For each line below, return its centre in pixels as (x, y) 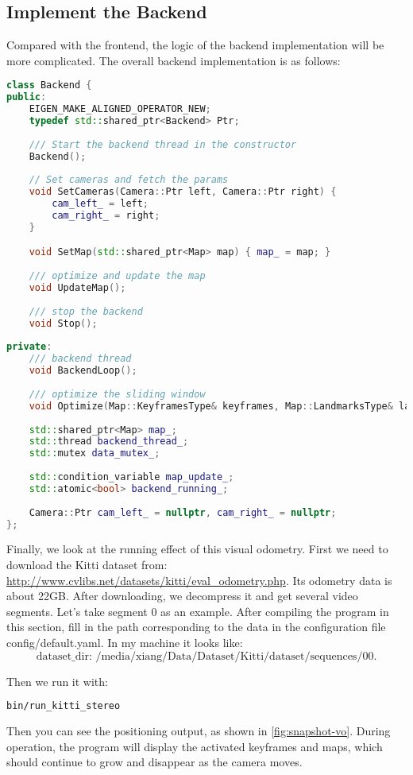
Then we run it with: (57, 681)
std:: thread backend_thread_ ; (109, 442)
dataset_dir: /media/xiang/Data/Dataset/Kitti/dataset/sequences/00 (205, 656)
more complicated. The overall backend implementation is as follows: (174, 60)
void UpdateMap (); (77, 288)
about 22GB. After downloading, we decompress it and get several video (182, 596)
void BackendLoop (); (83, 371)
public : (27, 97)
